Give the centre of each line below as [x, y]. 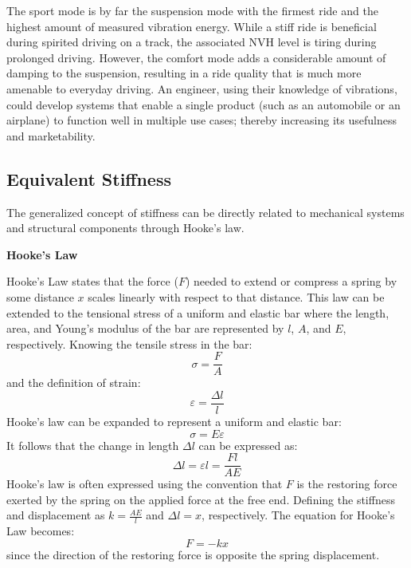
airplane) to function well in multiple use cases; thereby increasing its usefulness [202, 120]
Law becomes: [41, 531]
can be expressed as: [248, 445]
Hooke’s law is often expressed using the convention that [145, 484]
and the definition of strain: [74, 383]
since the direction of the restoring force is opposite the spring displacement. [193, 554]
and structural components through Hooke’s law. [125, 228]
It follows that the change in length [93, 445]
